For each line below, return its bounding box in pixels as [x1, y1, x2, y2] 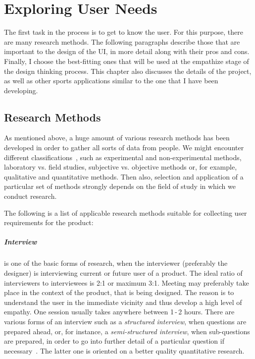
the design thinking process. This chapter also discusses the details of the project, [4, 65, 252, 76]
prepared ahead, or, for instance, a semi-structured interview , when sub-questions [4, 326, 250, 336]
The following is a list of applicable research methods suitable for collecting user [4, 207, 247, 218]
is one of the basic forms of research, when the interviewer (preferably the [4, 258, 228, 268]
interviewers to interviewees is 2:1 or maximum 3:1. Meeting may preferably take [4, 277, 249, 288]
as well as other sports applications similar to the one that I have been [4, 75, 218, 86]
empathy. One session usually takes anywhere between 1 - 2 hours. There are [4, 306, 235, 317]
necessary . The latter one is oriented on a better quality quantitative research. [4, 345, 245, 356]
